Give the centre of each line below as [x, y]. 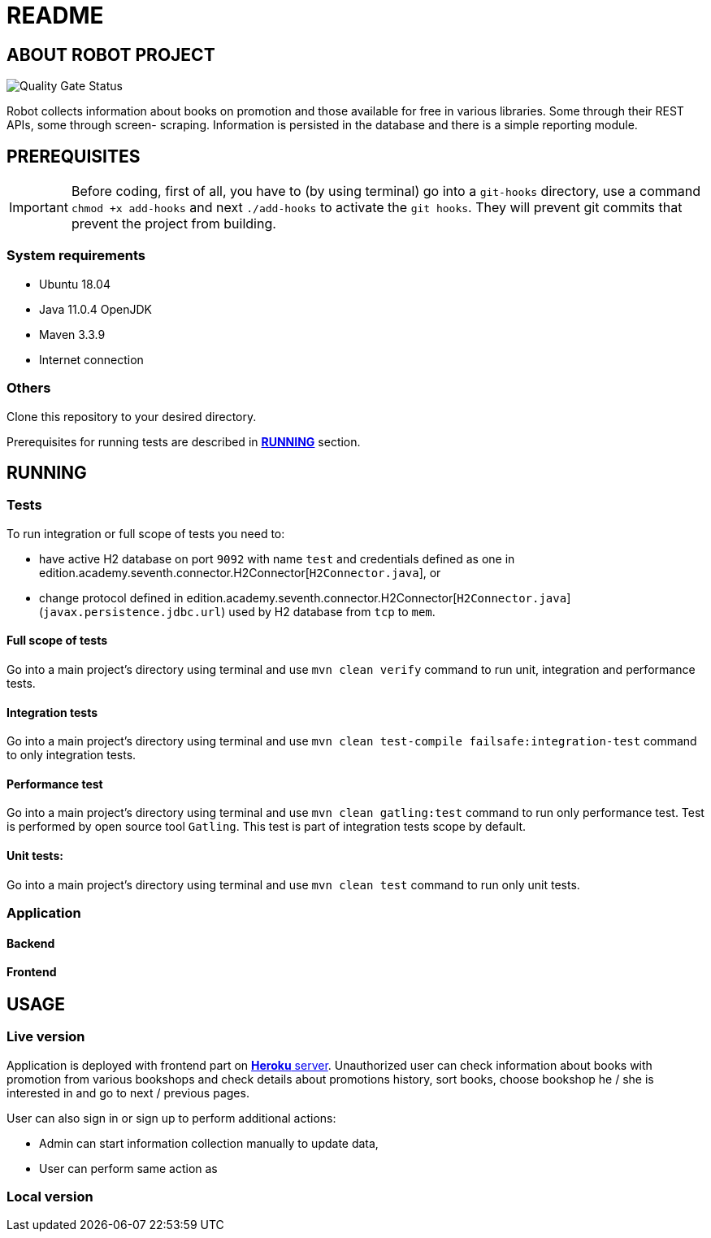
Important [39, 208]
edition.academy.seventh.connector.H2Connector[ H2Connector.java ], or [240, 572]
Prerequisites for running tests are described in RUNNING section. [184, 441]
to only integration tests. [72, 755]
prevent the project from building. [173, 224]
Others [29, 388]
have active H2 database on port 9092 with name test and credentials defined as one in [277, 558]
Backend [31, 943]
